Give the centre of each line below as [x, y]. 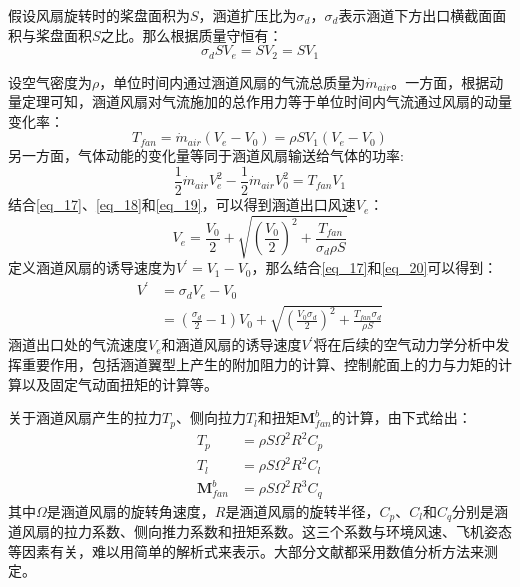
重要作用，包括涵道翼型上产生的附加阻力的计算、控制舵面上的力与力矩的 [259, 363]
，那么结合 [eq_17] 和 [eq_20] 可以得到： [374, 267]
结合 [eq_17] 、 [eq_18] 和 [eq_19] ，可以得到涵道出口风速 [182, 204]
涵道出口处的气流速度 [78, 344]
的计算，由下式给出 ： [401, 417]
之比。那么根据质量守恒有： [191, 34]
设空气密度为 [50, 81]
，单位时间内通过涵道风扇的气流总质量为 [232, 81]
